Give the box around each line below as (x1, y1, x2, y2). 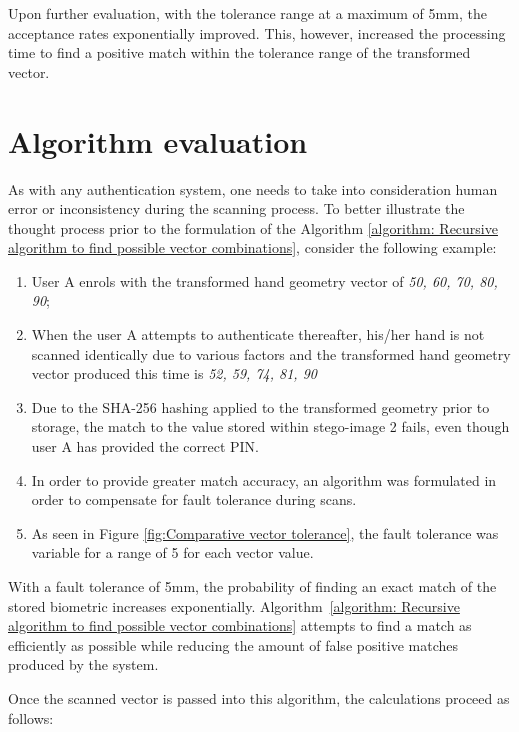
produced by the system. (8, 654, 159, 675)
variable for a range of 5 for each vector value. (31, 542, 314, 563)
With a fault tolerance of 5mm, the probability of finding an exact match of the (8, 576, 497, 596)
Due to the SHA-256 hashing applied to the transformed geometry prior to (31, 396, 490, 417)
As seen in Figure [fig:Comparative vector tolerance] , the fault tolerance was (31, 522, 499, 543)
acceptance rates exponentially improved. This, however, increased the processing (8, 22, 506, 43)
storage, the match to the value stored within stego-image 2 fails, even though (31, 416, 510, 437)
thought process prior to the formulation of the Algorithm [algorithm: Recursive (8, 217, 498, 238)
